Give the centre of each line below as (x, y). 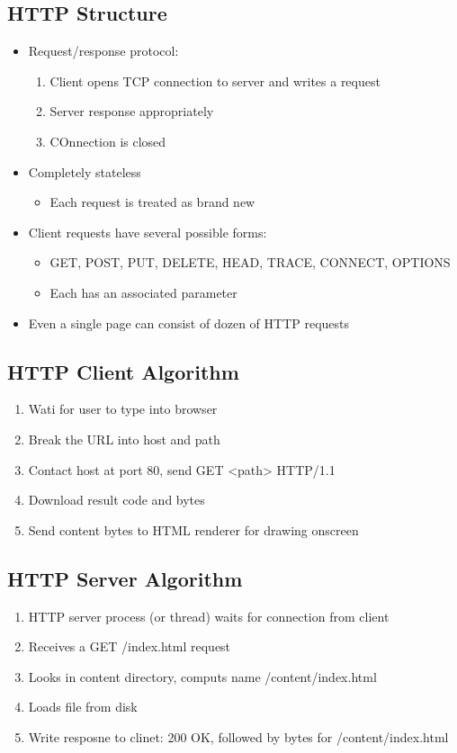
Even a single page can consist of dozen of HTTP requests (189, 323)
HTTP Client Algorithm (123, 371)
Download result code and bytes (116, 500)
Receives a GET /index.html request (130, 646)
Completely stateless (85, 171)
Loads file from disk (83, 707)
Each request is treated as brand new (152, 202)
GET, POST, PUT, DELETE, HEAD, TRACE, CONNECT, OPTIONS (250, 262)
